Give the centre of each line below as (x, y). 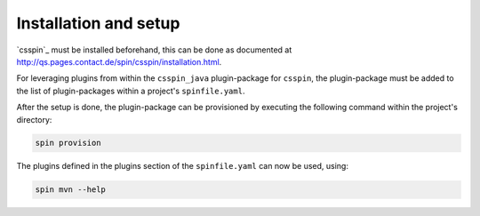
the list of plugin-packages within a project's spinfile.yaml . (131, 91)
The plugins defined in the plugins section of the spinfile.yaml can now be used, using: (182, 166)
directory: (34, 119)
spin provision (68, 143)
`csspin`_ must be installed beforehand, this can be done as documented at (154, 50)
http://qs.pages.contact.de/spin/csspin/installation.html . (119, 61)
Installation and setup (98, 23)
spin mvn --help (71, 190)
